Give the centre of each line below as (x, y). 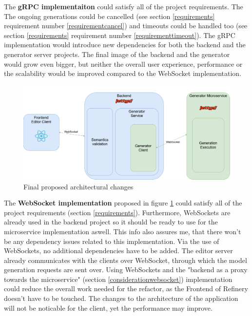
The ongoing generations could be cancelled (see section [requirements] (109, 16)
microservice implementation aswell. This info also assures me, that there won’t (123, 231)
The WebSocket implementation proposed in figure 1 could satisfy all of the (123, 203)
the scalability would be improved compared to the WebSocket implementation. (123, 73)
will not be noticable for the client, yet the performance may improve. (108, 307)
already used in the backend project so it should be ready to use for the (111, 222)
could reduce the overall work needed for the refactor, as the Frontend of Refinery (126, 288)
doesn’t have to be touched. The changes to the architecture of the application (121, 298)
